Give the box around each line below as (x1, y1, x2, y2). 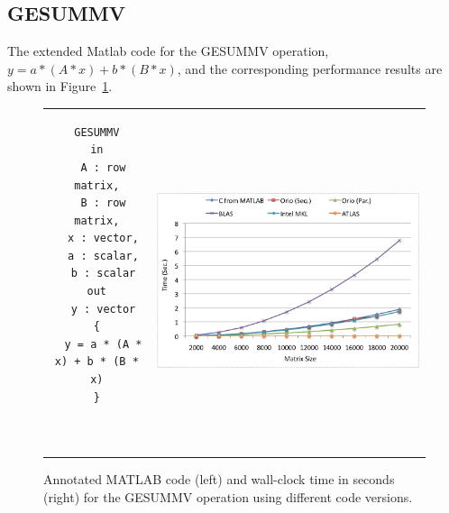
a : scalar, (68, 249, 139, 262)
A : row (80, 160, 126, 174)
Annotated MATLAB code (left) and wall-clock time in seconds (43, 469, 395, 488)
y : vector (70, 302, 136, 316)
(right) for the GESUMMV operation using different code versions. (43, 487, 413, 506)
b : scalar (70, 267, 136, 280)
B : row (80, 197, 126, 210)
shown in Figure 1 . (7, 77, 113, 96)
